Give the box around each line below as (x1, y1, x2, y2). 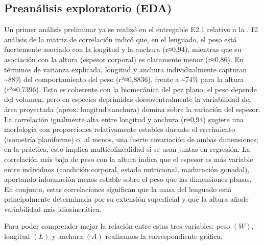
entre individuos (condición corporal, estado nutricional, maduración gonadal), (4, 164, 250, 174)
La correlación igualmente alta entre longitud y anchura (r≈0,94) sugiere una (4, 114, 244, 124)
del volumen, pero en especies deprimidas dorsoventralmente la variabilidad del (4, 94, 251, 104)
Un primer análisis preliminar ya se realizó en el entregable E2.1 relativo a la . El (4, 24, 258, 35)
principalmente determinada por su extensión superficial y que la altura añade (4, 194, 249, 204)
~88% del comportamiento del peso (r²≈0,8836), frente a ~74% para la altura (4, 74, 244, 85)
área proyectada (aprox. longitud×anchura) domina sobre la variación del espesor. (4, 103, 260, 114)
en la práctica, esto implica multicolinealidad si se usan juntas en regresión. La (4, 144, 250, 154)
